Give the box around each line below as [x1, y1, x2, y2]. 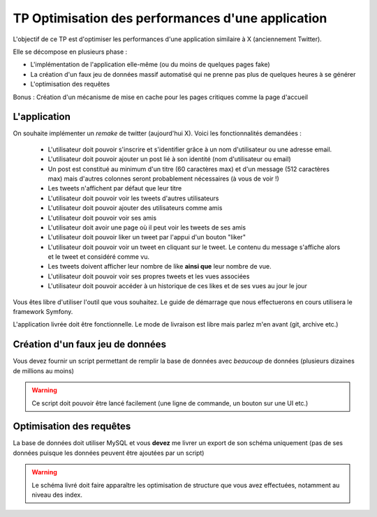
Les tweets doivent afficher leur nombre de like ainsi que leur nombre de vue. [47, 262, 272, 271]
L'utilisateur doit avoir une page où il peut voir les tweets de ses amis [47, 223, 246, 232]
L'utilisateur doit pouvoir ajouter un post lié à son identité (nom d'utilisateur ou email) [47, 155, 291, 163]
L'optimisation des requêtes [30, 80, 110, 89]
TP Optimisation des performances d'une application [13, 10, 327, 26]
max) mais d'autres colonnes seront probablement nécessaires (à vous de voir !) [47, 174, 279, 183]
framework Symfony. [13, 308, 73, 316]
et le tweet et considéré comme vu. [47, 253, 150, 261]
